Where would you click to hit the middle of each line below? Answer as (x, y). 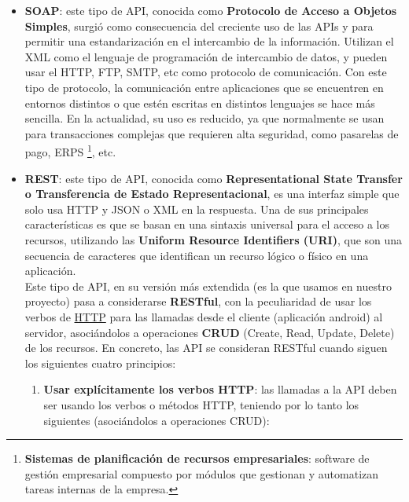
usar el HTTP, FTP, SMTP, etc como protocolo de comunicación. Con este (206, 72)
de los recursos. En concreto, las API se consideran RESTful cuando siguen (206, 348)
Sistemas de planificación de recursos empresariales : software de (197, 458)
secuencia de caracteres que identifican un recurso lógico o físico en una (197, 255)
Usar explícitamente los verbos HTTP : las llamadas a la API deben (220, 389)
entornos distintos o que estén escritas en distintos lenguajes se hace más (200, 103)
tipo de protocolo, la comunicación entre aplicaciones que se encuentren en (204, 87)
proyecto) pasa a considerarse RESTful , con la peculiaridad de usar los (198, 301)
